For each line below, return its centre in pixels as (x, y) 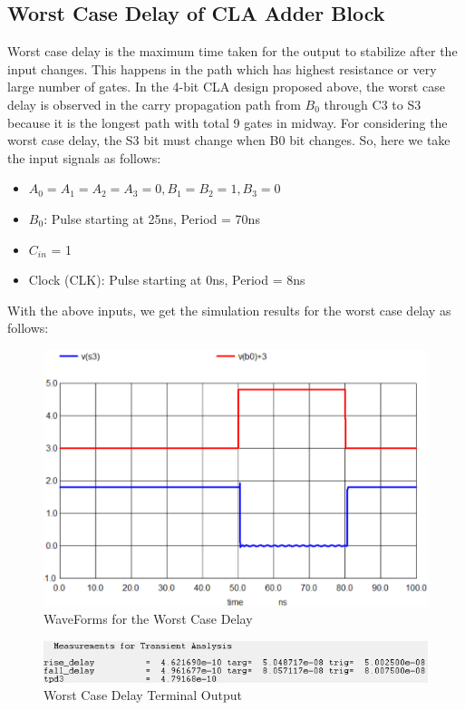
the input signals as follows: (84, 157)
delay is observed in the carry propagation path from (154, 104)
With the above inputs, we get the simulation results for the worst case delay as (229, 310)
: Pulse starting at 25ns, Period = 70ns (152, 218)
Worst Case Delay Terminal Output (143, 695)
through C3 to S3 (373, 104)
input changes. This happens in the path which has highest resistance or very (222, 68)
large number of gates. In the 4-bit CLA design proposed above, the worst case (226, 87)
